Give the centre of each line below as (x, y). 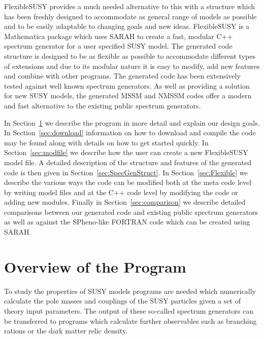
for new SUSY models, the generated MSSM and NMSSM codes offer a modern (128, 96)
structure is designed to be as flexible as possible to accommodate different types (130, 55)
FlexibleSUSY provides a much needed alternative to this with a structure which (130, 6)
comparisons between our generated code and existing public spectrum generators (131, 212)
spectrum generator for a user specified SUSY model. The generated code (118, 46)
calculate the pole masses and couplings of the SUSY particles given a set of (122, 301)
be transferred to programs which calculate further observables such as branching (130, 321)
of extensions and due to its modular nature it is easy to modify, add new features (132, 66)
